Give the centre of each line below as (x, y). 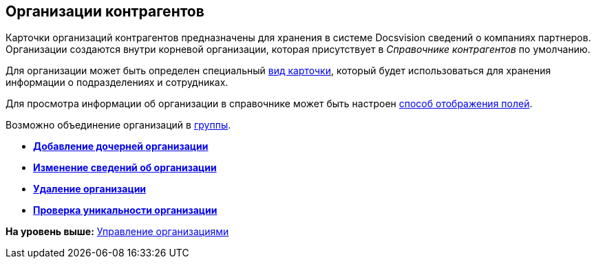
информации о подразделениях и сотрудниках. (117, 82)
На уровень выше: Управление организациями (117, 232)
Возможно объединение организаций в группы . (118, 125)
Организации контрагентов (105, 11)
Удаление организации (90, 189)
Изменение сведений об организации (125, 168)
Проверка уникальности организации (125, 210)
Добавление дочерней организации (121, 146)
